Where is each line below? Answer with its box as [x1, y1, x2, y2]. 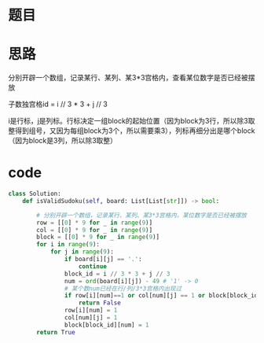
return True [36, 328, 76, 336]
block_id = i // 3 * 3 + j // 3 [64, 270, 170, 278]
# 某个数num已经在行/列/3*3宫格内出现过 [64, 284, 182, 293]
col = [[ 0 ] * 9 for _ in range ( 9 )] [36, 226, 153, 234]
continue [78, 262, 108, 271]
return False [78, 299, 122, 307]
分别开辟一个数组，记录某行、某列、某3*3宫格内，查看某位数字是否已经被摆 [8, 73, 255, 83]
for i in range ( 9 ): [36, 241, 101, 249]
